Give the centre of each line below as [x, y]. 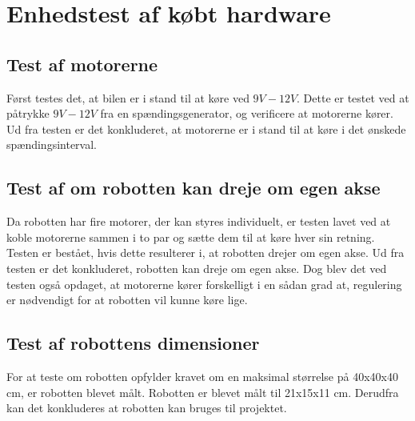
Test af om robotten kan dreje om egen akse [194, 188]
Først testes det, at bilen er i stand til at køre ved [128, 97]
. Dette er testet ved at [353, 97]
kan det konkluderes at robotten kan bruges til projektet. [147, 408]
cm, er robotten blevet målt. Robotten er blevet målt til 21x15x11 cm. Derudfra [203, 392]
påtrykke [28, 113]
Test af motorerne [82, 64]
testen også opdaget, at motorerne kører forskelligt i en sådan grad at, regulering [204, 284]
